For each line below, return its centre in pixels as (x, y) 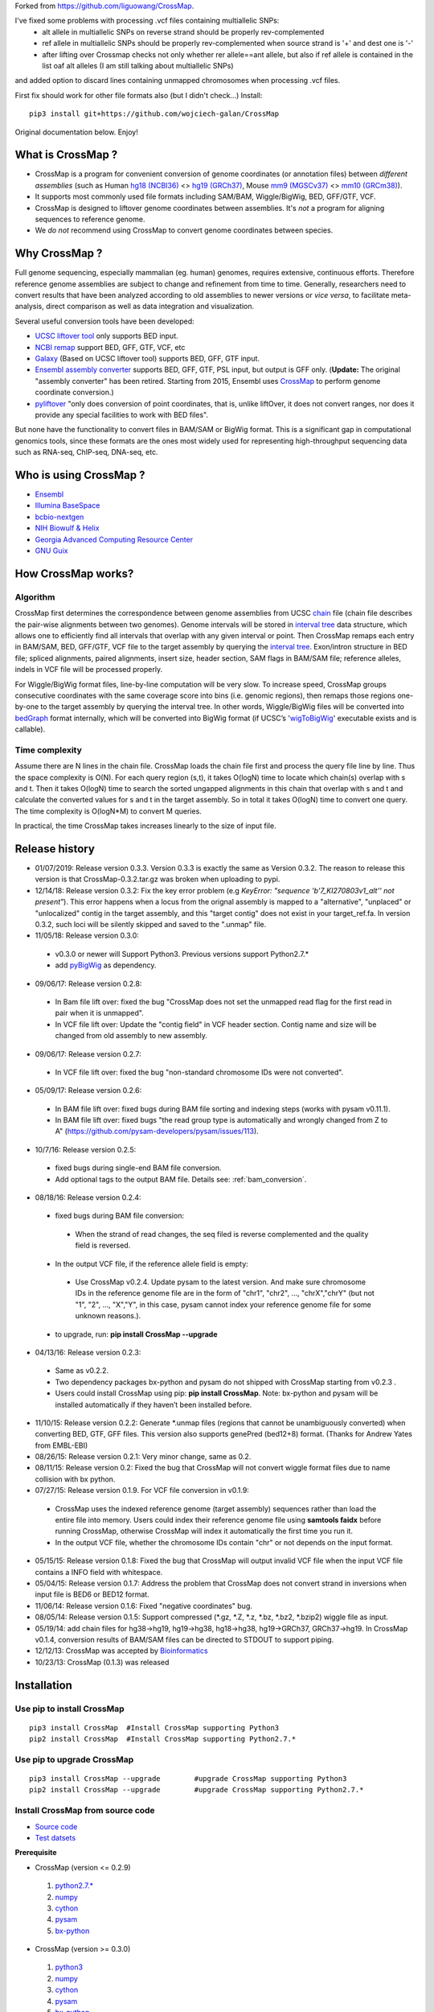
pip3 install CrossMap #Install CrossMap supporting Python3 (154, 1728)
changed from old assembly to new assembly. (131, 1036)
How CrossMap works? (74, 573)
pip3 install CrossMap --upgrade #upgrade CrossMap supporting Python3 (188, 1779)
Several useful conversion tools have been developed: (104, 321)
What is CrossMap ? (66, 155)
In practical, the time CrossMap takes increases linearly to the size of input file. (145, 826)
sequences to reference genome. (90, 219)
